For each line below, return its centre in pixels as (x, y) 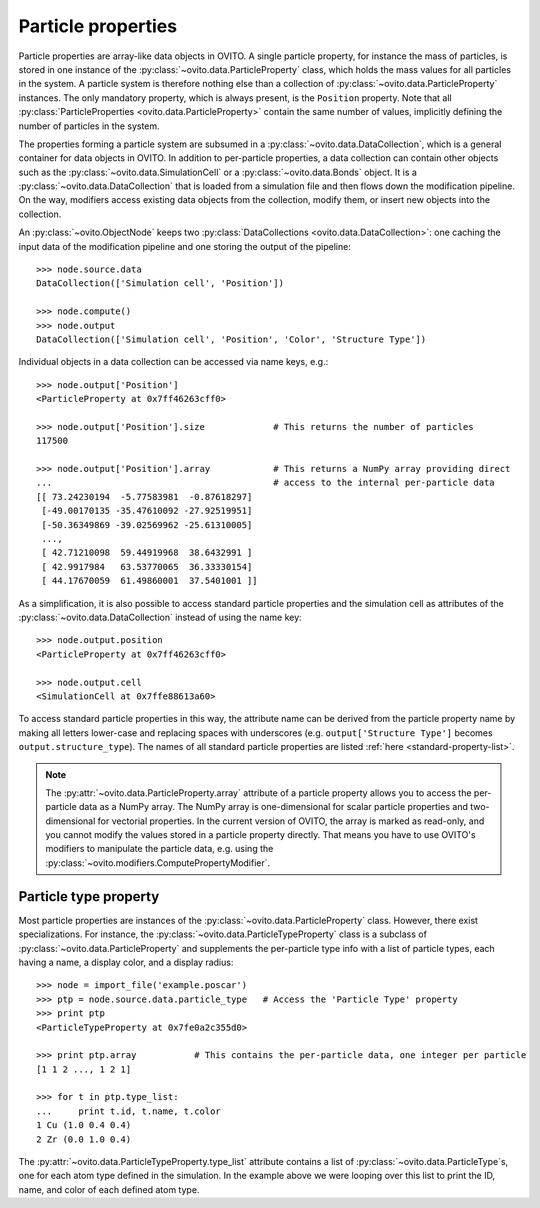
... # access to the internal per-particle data (265, 483)
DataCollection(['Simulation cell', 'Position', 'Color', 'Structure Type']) (231, 339)
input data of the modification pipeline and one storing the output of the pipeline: (185, 246)
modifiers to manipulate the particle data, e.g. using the (159, 849)
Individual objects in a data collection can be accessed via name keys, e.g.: (173, 362)
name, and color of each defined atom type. (109, 1189)
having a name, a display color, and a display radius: (126, 962)
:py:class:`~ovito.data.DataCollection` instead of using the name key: (160, 617)
